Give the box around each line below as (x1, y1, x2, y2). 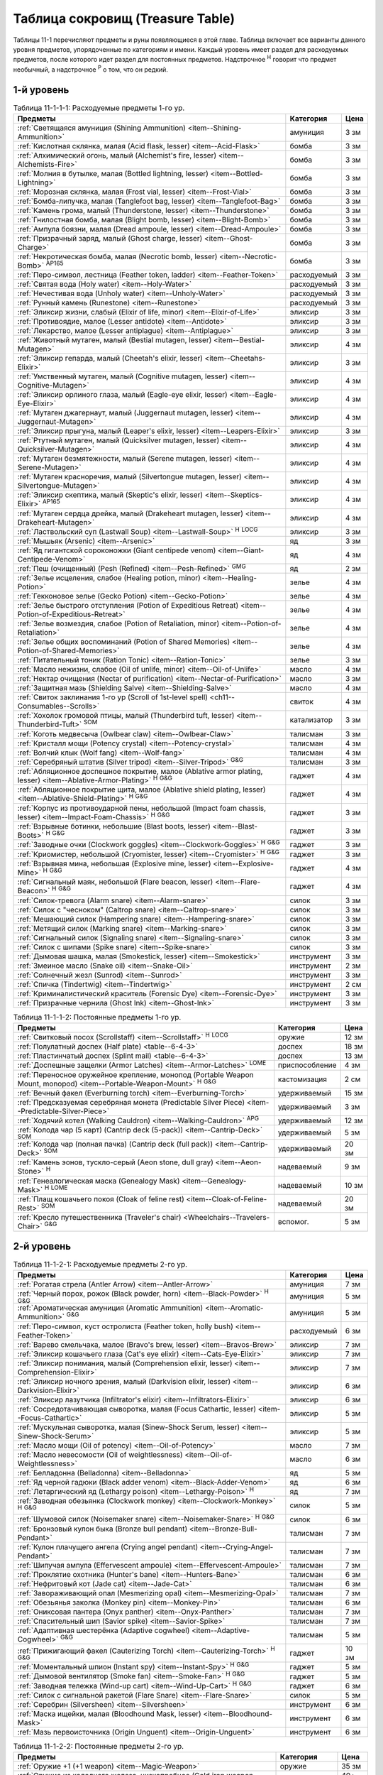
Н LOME (44, 1183, 68, 1191)
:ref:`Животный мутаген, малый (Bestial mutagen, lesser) (17, 335, 212, 345)
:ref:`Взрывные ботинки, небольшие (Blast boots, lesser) (17, 821, 211, 831)
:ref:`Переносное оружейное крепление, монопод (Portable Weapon (17, 1069, 254, 1079)
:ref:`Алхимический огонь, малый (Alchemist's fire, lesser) (17, 151, 217, 160)
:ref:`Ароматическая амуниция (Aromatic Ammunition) (17, 1303, 204, 1313)
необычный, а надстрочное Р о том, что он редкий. (13, 64, 168, 74)
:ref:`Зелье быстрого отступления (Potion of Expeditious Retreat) (17, 601, 239, 611)
